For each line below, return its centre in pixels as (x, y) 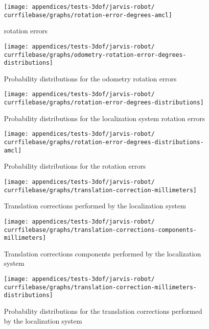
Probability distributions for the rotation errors (75, 166)
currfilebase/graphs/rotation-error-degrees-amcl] (88, 15)
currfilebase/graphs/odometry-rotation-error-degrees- (95, 55)
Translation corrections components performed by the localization (103, 253)
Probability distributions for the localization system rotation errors (104, 118)
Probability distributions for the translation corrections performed (103, 311)
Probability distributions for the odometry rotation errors (90, 78)
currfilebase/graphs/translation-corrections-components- (100, 230)
